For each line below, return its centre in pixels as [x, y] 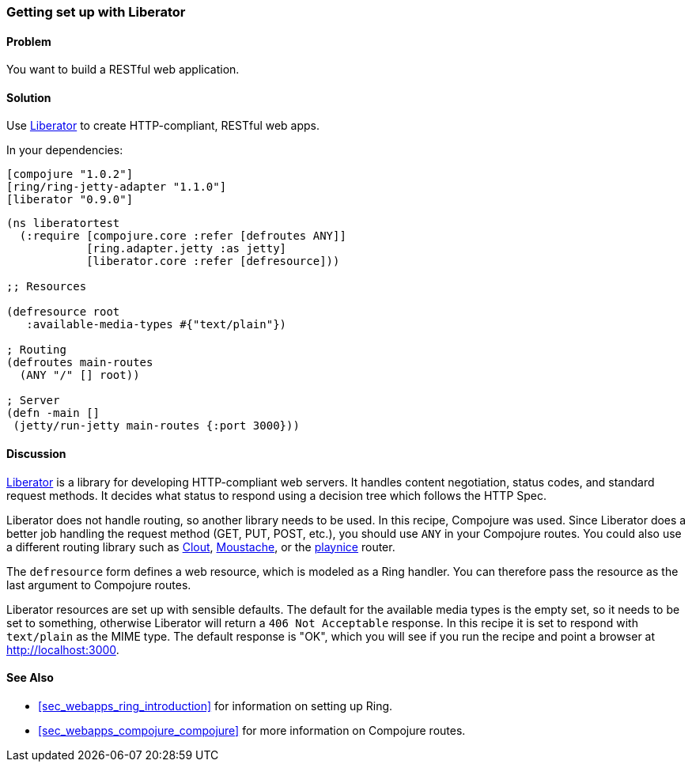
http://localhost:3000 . [63, 649]
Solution [29, 97]
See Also [30, 678]
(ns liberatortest [63, 223]
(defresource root [63, 312]
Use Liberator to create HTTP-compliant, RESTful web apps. [163, 126]
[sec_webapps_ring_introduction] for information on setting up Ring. [216, 706]
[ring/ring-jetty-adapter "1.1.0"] [117, 187]
